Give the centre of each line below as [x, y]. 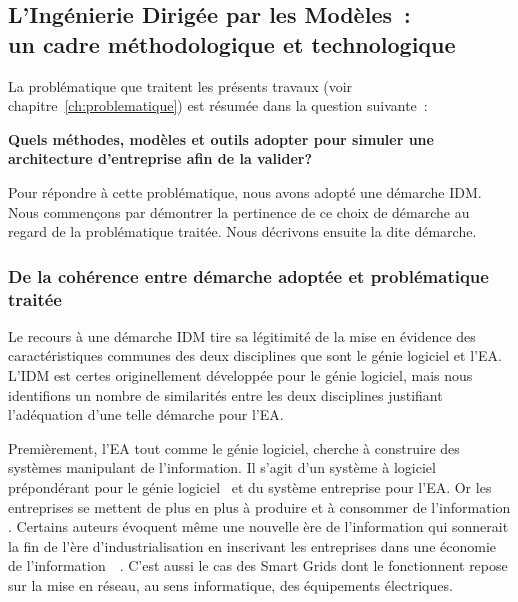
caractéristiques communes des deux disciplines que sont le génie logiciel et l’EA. [255, 355]
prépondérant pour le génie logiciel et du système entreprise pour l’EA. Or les [250, 487]
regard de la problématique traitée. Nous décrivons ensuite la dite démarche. [242, 231]
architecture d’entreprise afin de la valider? [160, 158]
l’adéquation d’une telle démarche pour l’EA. [146, 414]
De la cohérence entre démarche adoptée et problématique [248, 275]
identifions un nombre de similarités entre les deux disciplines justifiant [225, 394]
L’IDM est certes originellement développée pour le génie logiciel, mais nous [240, 375]
